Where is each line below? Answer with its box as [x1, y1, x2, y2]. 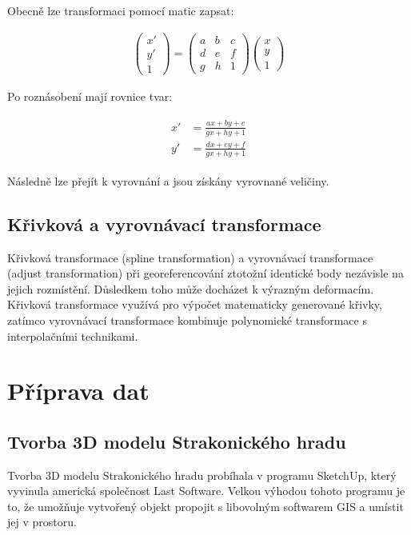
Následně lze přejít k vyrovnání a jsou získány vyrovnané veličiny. [7, 172, 329, 189]
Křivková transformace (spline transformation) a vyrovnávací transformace [7, 249, 373, 266]
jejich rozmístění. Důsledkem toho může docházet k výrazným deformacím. [7, 280, 374, 297]
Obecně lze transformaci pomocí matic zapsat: [7, 2, 234, 18]
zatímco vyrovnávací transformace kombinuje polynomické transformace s [7, 311, 367, 328]
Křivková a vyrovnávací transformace [7, 211, 321, 236]
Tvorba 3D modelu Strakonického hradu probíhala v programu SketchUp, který [7, 466, 397, 483]
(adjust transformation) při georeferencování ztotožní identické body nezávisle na [7, 265, 404, 281]
